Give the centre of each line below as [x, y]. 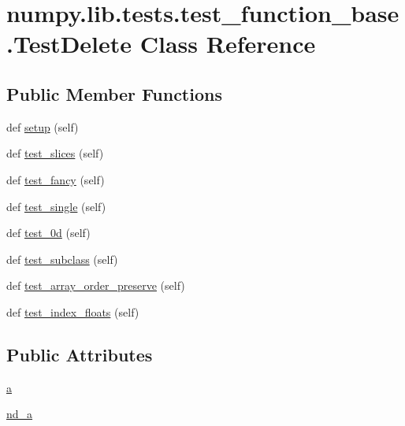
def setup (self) [43, 126]
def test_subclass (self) [62, 259]
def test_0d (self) [48, 233]
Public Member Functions [114, 93]
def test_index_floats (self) [73, 311]
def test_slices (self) [55, 153]
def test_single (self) [56, 206]
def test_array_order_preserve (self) [96, 285]
